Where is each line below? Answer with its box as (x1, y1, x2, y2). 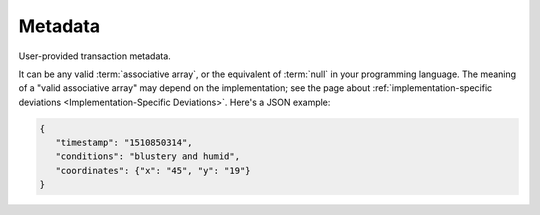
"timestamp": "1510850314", (55, 137, 194, 149)
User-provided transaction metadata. (18, 50, 172, 62)
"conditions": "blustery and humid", (55, 151, 240, 162)
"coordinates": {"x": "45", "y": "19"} (55, 165, 251, 176)
